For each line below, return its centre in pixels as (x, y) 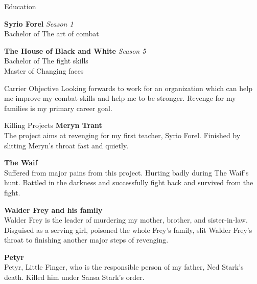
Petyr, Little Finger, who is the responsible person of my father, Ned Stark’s (124, 267)
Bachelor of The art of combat (52, 34)
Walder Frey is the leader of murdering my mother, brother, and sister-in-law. (126, 220)
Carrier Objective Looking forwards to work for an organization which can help (128, 88)
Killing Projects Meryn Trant (53, 125)
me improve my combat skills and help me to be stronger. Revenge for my (120, 98)
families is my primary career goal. (58, 108)
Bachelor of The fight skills (46, 61)
